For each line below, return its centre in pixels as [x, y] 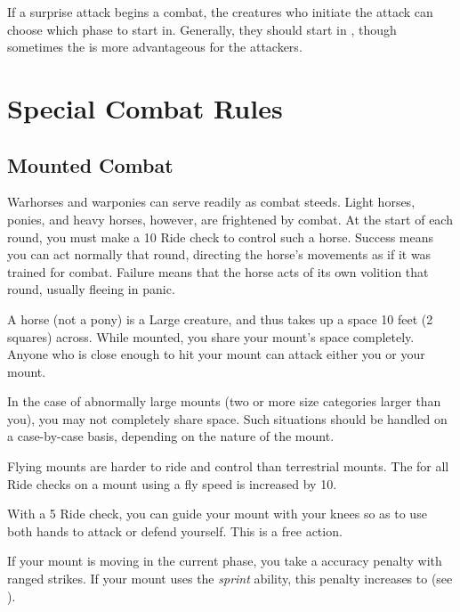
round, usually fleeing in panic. [91, 289]
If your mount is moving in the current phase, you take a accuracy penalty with [225, 561]
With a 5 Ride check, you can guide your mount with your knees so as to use [217, 514]
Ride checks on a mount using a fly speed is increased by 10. [172, 483]
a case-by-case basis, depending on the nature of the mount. [171, 436]
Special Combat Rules [145, 107]
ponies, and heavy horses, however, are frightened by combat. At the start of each [230, 219]
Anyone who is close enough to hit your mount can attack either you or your [216, 354]
